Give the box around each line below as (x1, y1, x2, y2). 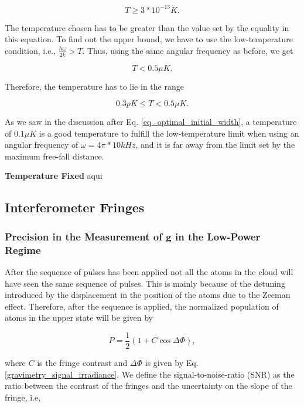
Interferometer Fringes (5, 198, 145, 216)
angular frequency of (5, 138, 78, 151)
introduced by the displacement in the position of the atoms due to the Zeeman (5, 289, 291, 301)
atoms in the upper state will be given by (5, 311, 153, 324)
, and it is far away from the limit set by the (135, 138, 295, 151)
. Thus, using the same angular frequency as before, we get (82, 44, 293, 56)
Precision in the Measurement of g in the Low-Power (5, 229, 261, 243)
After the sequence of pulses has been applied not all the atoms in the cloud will (5, 266, 293, 277)
